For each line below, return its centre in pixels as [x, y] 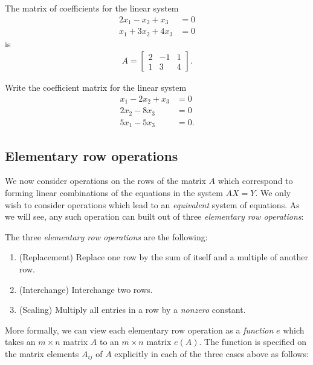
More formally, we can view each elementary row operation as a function [139, 330]
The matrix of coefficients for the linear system [92, 8]
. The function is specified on [253, 342]
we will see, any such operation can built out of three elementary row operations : [154, 216]
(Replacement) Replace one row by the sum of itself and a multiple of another [163, 257]
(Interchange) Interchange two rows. [86, 289]
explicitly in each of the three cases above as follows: [211, 353]
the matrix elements [42, 353]
